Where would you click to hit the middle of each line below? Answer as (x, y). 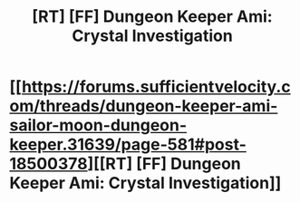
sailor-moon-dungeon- (98, 125)
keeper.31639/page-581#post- (128, 144)
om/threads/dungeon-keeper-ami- (144, 106)
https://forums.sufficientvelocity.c (156, 87)
